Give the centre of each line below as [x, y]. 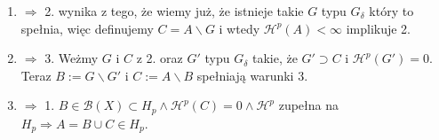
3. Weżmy [72, 58]
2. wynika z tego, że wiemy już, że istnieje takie [174, 11]
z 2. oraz [160, 58]
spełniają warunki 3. [252, 75]
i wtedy [239, 28]
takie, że [275, 58]
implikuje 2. [378, 28]
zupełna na [309, 105]
